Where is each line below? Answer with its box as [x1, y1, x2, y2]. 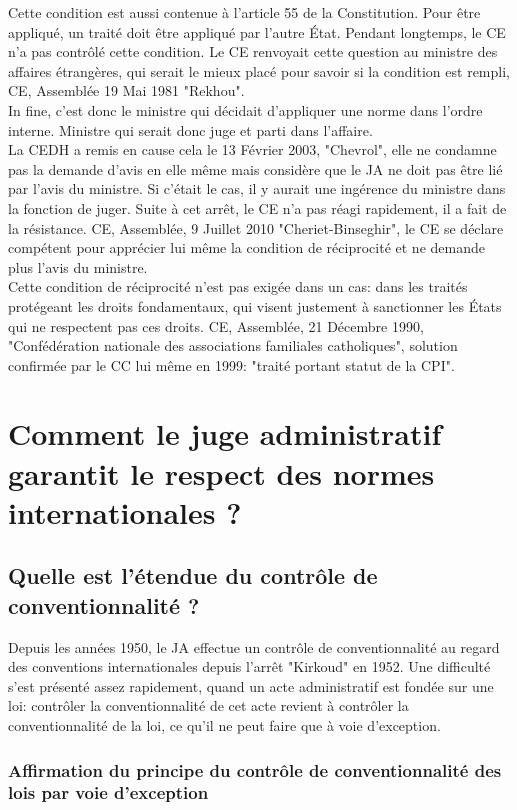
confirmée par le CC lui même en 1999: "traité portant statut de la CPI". [8, 354, 455, 375]
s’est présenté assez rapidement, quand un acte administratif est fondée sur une [8, 675, 494, 696]
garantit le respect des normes [8, 452, 435, 493]
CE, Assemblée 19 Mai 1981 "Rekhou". [8, 80, 245, 101]
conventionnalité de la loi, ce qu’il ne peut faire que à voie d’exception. [8, 715, 441, 735]
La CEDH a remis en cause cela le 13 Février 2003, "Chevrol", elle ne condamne [8, 139, 497, 160]
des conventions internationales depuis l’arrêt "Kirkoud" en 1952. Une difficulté [8, 656, 491, 677]
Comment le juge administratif [8, 413, 442, 454]
